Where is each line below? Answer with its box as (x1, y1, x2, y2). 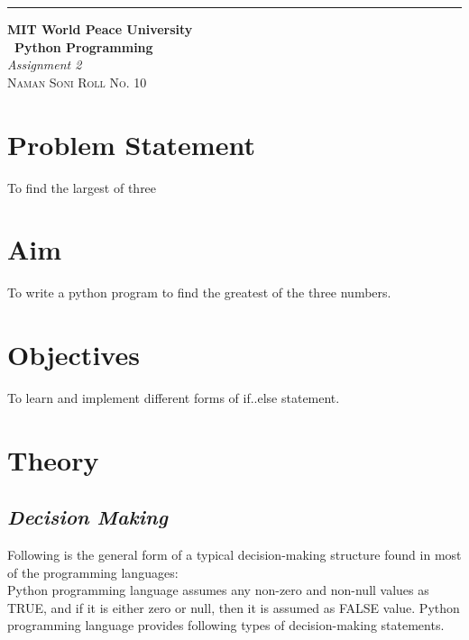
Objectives (7, 336, 140, 372)
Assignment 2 (7, 55, 82, 74)
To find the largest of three (7, 178, 157, 197)
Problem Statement (7, 125, 255, 162)
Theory (7, 441, 99, 478)
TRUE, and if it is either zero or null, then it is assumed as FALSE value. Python (7, 598, 460, 617)
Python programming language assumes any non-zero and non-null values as (7, 581, 429, 599)
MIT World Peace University (7, 20, 193, 38)
